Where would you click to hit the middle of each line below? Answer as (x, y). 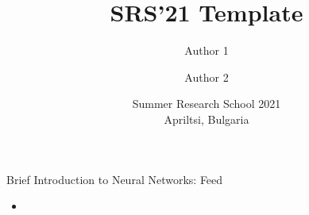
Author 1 (207, 50)
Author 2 (207, 77)
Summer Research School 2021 (207, 104)
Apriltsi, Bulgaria (207, 119)
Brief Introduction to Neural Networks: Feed (115, 179)
